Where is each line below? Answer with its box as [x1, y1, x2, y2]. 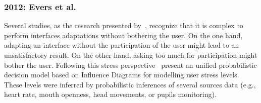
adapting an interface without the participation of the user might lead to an [4, 40, 239, 50]
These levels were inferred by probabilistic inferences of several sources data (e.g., [4, 79, 256, 89]
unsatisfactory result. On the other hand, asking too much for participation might [4, 50, 257, 60]
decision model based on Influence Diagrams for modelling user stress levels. [4, 69, 239, 80]
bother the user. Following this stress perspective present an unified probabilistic [4, 59, 257, 70]
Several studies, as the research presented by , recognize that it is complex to [4, 20, 243, 31]
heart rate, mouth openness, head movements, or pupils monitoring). [4, 89, 217, 99]
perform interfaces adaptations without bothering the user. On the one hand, [4, 30, 243, 40]
